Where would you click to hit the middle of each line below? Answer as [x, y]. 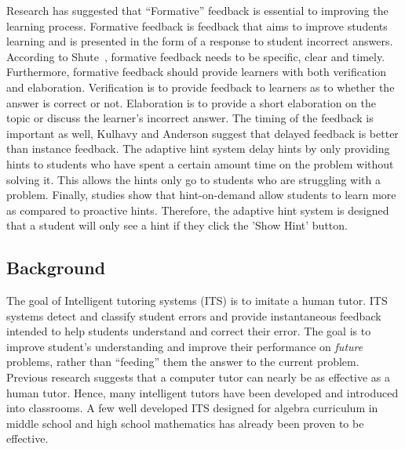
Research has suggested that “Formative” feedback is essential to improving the [197, 10]
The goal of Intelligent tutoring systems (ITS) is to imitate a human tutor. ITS [197, 301]
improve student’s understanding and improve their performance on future [185, 346]
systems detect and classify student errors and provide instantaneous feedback [194, 315]
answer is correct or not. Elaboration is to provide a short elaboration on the [192, 102]
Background [56, 268]
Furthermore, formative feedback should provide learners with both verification [197, 72]
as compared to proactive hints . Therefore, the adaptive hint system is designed [198, 210]
